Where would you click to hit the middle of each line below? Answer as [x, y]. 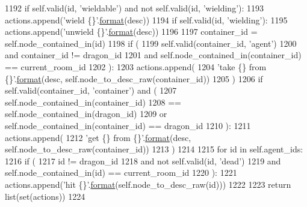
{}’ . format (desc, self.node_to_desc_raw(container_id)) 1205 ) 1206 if [134, 78]
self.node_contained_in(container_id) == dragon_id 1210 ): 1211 [128, 125]
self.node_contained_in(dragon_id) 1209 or [86, 114]
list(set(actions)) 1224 [45, 196]
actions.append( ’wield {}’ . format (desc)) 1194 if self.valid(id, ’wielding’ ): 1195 [146, 19]
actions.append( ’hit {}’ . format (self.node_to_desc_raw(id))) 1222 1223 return [148, 184]
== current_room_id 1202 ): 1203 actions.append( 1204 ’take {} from [136, 66]
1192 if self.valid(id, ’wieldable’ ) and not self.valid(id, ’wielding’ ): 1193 [135, 8]
